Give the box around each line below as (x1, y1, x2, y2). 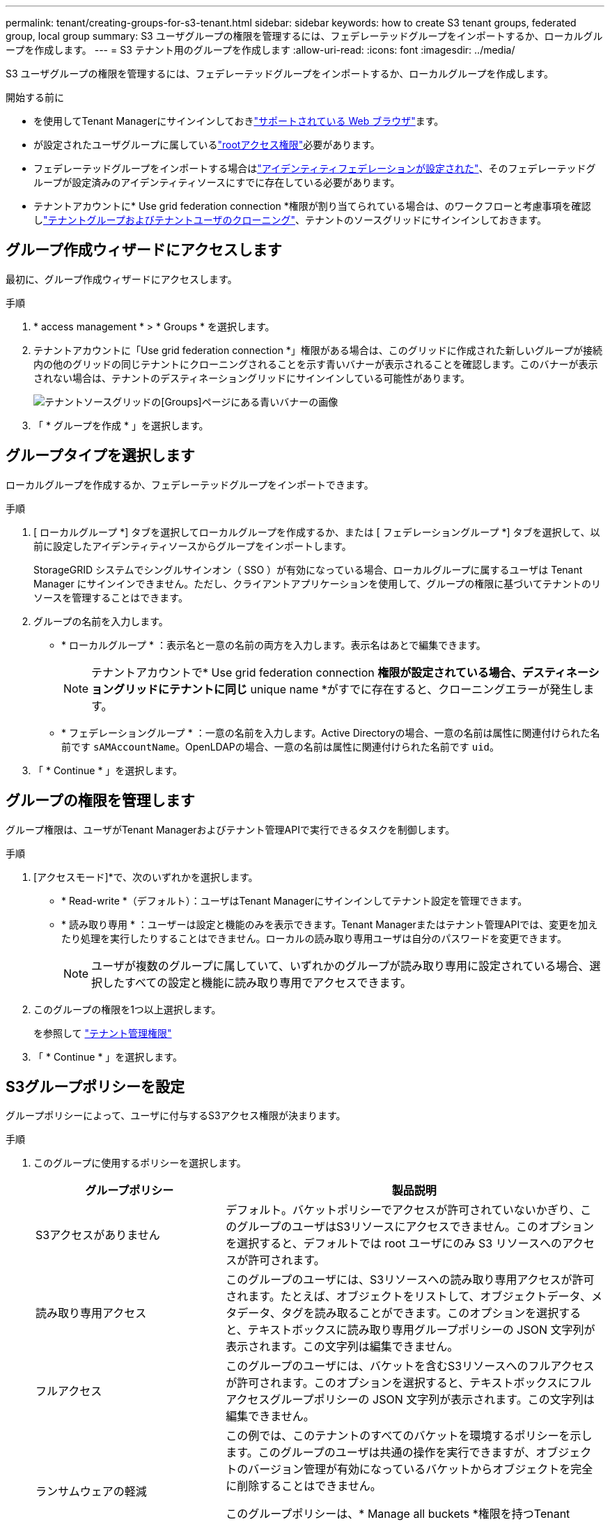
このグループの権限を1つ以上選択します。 (33, 1003, 221, 1015)
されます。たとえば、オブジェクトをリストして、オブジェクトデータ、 (226, 1289, 591, 1304)
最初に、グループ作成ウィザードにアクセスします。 (6, 272, 237, 285)
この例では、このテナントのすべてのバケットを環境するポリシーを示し (226, 1429, 593, 1443)
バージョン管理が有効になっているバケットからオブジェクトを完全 (248, 1462, 593, 1477)
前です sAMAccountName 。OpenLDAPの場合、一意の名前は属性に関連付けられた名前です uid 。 (61, 740, 500, 753)
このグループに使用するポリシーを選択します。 (33, 1157, 247, 1169)
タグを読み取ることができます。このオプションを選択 (281, 1306, 559, 1321)
